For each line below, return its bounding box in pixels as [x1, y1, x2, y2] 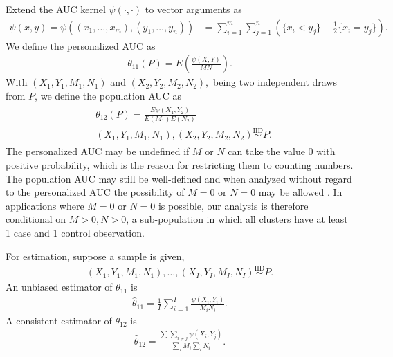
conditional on [6, 212, 66, 226]
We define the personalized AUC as [6, 38, 156, 53]
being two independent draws [212, 75, 338, 89]
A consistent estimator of [6, 313, 112, 327]
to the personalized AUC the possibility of [6, 185, 185, 199]
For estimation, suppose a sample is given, [6, 248, 185, 263]
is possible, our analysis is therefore [158, 198, 309, 212]
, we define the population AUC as [35, 88, 182, 102]
